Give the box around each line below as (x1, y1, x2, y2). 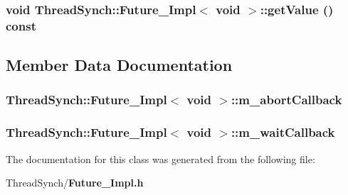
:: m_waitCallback (231, 123, 335, 141)
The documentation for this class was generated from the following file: (6, 151, 315, 166)
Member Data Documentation (6, 54, 233, 76)
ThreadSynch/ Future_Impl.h (6, 175, 144, 190)
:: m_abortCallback (231, 91, 342, 108)
